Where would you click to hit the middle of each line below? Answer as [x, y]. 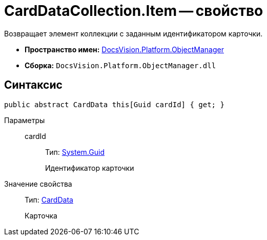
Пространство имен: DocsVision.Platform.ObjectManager [124, 49]
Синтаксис [33, 85]
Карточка [41, 215]
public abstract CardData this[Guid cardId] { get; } [114, 104]
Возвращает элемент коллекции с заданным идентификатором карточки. [133, 33]
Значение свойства [38, 184]
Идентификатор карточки [90, 168]
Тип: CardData [49, 199]
